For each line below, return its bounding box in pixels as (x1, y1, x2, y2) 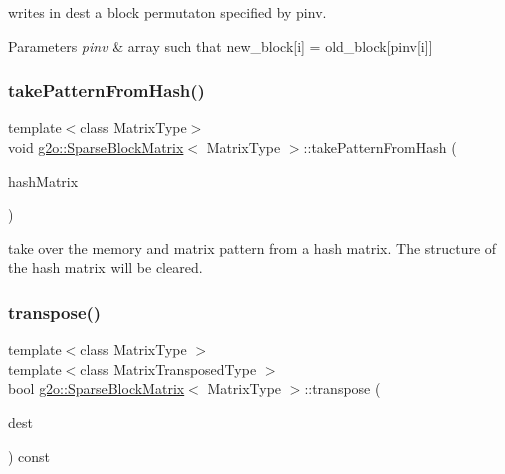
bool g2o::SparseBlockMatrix (8, 378, 185, 399)
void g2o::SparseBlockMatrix (8, 137, 184, 157)
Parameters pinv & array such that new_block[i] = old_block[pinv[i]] (8, 35, 433, 56)
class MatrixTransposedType (80, 358, 257, 379)
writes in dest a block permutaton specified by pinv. (8, 2, 327, 22)
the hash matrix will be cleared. (8, 257, 203, 278)
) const (8, 445, 51, 466)
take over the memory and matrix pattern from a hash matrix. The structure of (8, 237, 497, 258)
